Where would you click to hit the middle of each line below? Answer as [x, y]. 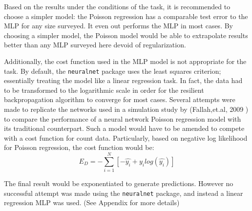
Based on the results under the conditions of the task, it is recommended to [117, 6]
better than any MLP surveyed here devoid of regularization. [95, 45]
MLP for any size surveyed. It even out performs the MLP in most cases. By [118, 26]
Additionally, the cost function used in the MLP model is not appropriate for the [125, 61]
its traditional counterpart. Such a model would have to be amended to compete [124, 128]
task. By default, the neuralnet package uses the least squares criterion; [113, 71]
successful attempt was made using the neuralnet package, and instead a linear [124, 193]
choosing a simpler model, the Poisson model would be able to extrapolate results [126, 35]
